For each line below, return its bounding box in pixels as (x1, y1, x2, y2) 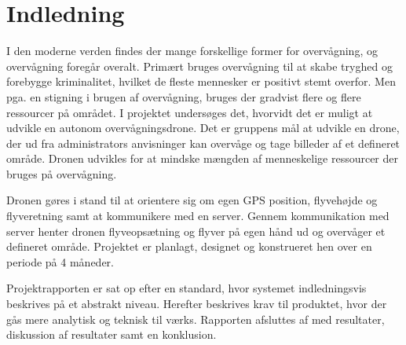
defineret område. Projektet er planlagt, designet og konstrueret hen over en (6, 238, 372, 255)
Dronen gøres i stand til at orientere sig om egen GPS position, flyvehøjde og (6, 192, 378, 208)
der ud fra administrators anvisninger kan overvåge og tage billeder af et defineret (6, 134, 401, 151)
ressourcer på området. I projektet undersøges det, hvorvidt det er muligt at (6, 104, 373, 120)
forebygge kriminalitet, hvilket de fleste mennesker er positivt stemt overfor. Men (6, 73, 396, 90)
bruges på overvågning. (6, 165, 117, 182)
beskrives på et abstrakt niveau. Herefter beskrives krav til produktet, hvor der (6, 295, 387, 312)
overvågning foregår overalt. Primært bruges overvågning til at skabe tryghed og (6, 57, 393, 74)
